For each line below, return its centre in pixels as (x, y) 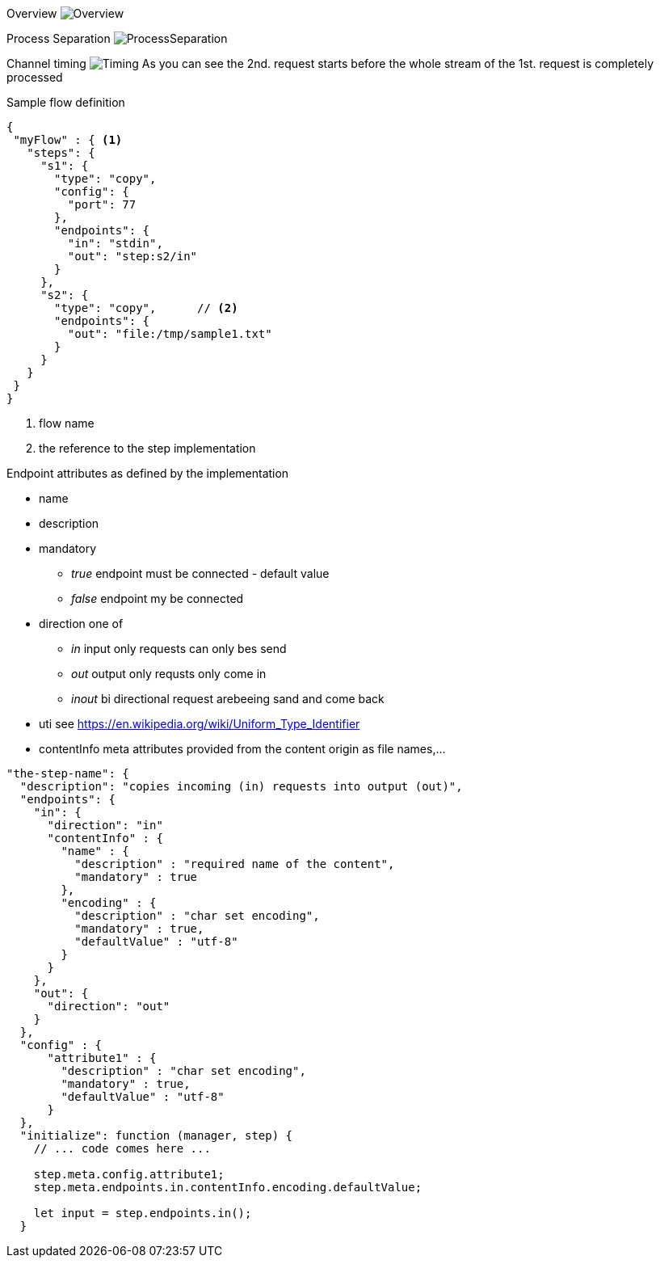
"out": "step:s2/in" (132, 256)
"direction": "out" (109, 1006)
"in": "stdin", (115, 243)
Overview (32, 13)
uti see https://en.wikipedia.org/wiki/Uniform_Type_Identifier (200, 724)
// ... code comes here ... (122, 1148)
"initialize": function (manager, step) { (156, 1135)
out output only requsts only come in (169, 674)
